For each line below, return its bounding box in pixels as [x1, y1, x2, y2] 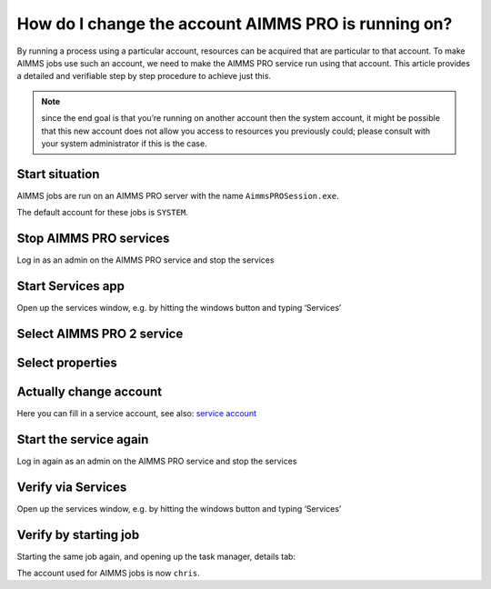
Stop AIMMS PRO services [16, 231, 170, 245]
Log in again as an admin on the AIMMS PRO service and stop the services [16, 455, 297, 466]
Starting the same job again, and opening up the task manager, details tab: [16, 551, 296, 562]
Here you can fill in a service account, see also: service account [16, 407, 256, 418]
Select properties [16, 354, 117, 370]
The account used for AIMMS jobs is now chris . [16, 568, 200, 579]
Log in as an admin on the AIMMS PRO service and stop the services [16, 255, 275, 265]
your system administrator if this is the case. [41, 137, 208, 149]
